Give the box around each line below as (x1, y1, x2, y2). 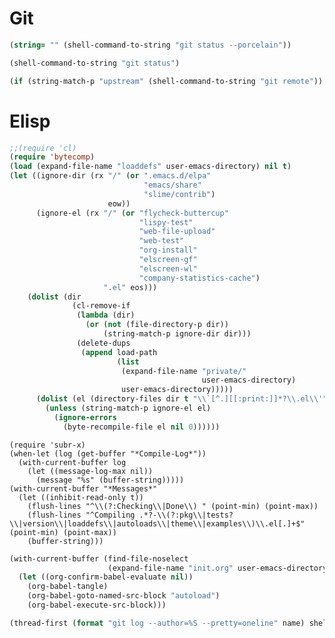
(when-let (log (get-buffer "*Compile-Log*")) (9, 448, 207, 459)
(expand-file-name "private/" (120, 366, 247, 376)
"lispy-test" (138, 217, 194, 227)
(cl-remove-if (72, 301, 131, 311)
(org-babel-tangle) (27, 582, 109, 592)
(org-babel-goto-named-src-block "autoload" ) (27, 591, 221, 601)
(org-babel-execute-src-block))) (27, 600, 167, 610)
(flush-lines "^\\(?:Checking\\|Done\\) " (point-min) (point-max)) (27, 501, 319, 511)
